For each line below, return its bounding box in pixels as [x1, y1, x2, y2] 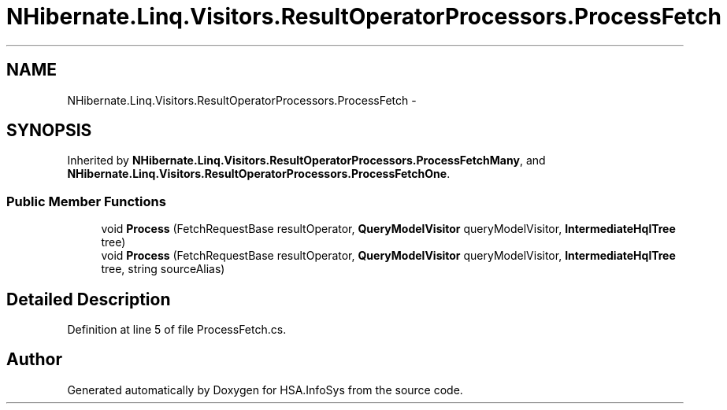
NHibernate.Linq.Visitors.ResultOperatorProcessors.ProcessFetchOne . [67, 167, 451, 181]
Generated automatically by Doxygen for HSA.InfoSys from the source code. [67, 382, 463, 397]
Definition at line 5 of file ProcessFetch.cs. [67, 323, 287, 337]
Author [6, 349, 62, 370]
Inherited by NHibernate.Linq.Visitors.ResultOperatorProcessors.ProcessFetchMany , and [67, 153, 546, 168]
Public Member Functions [6, 193, 166, 209]
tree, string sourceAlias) [101, 262, 225, 276]
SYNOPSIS [6, 120, 92, 141]
